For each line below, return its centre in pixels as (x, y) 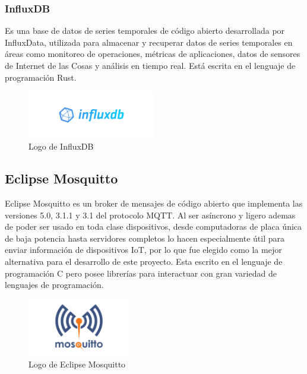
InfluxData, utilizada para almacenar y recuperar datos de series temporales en (149, 42)
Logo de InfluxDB (61, 146)
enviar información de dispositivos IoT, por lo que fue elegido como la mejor (143, 250)
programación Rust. (41, 77)
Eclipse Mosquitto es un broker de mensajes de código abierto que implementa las (154, 203)
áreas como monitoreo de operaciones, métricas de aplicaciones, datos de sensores (153, 54)
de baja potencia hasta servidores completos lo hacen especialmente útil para (145, 238)
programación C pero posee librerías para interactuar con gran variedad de (141, 273)
